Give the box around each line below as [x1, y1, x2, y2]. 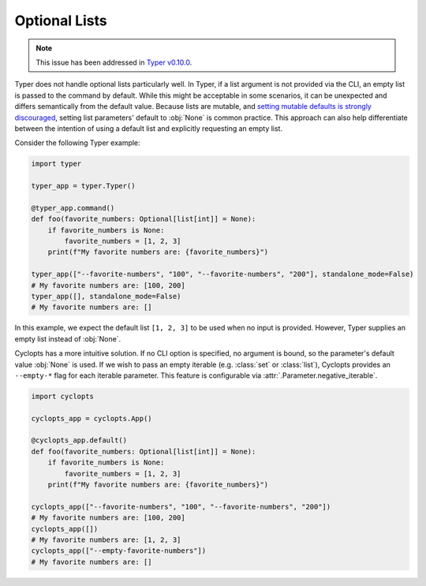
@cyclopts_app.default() [31, 436, 128, 445]
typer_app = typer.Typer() [31, 181, 136, 191]
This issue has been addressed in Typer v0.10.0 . [35, 58, 192, 67]
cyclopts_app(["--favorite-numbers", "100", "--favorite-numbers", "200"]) [31, 502, 331, 511]
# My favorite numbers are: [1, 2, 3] [31, 535, 181, 544]
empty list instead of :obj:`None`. [14, 334, 121, 343]
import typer [31, 159, 82, 169]
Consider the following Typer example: [14, 138, 141, 147]
